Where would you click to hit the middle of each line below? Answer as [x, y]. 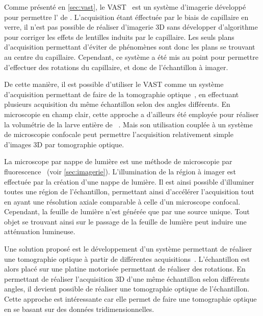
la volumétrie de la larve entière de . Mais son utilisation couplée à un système [128, 124]
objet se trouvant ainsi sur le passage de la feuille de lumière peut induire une [125, 221]
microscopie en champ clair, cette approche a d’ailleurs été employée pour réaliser [131, 114]
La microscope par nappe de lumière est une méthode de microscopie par [118, 161]
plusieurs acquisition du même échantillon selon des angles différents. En [117, 104]
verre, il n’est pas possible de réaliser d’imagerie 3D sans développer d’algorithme [131, 27]
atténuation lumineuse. [40, 231]
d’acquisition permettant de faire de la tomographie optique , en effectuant [122, 94]
